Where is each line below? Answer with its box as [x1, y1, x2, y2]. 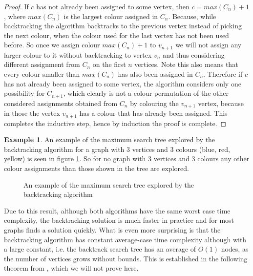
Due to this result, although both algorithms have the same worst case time [4, 205, 231, 215]
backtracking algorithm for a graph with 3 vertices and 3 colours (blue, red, [4, 144, 230, 154]
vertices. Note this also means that [134, 59, 238, 69]
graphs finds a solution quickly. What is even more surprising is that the [4, 224, 221, 234]
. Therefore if [203, 69, 243, 79]
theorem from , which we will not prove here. [4, 263, 139, 273]
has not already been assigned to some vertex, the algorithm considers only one [4, 78, 241, 88]
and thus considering [163, 49, 225, 60]
